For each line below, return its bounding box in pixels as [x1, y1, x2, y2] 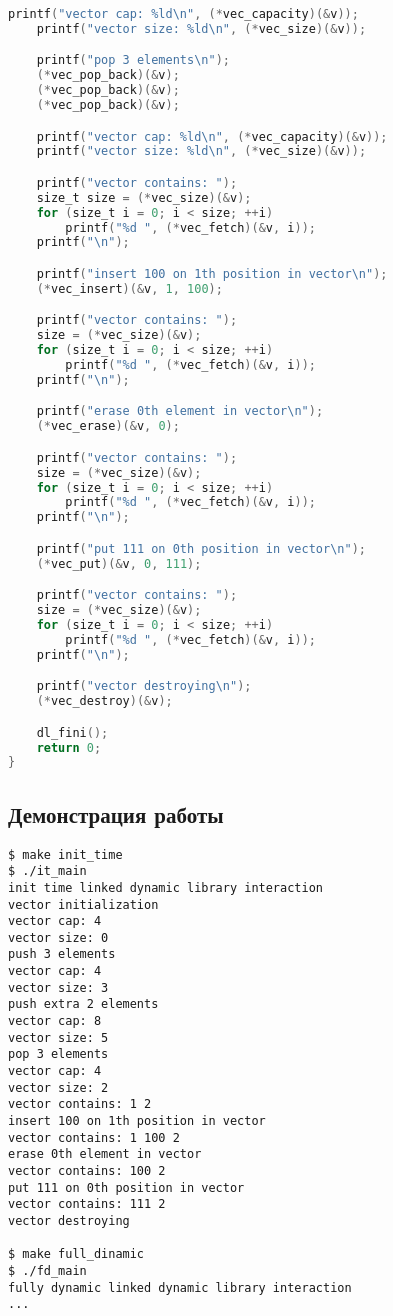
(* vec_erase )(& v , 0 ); [36, 419, 180, 434]
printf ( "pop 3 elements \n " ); [36, 53, 230, 68]
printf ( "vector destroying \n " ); [36, 679, 252, 694]
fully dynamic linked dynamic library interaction [8, 1280, 352, 1295]
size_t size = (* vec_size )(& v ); [36, 190, 252, 205]
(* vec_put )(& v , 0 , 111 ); [36, 556, 202, 571]
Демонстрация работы [8, 798, 224, 829]
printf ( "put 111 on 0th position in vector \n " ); [36, 541, 366, 556]
